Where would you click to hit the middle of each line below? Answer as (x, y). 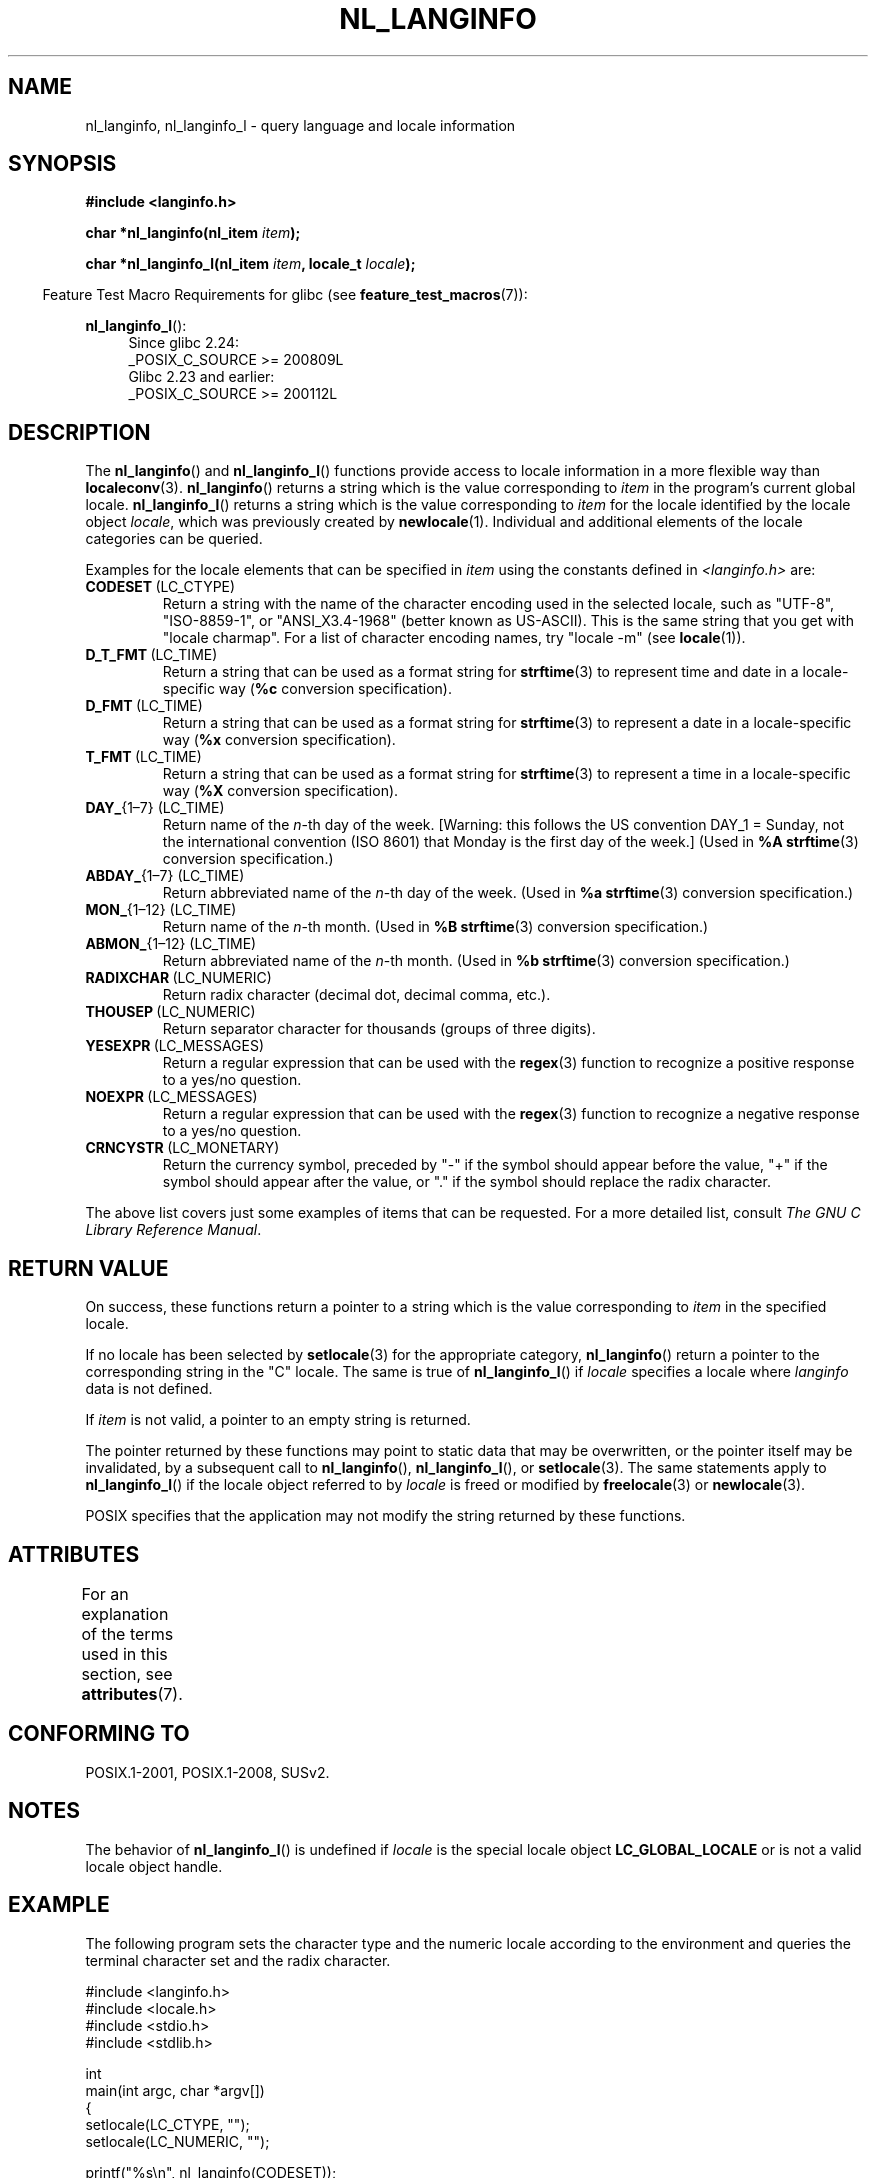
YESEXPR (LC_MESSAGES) (175, 1046)
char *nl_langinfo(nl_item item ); (193, 233)
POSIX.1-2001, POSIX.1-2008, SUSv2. (207, 1772)
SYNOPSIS (62, 164)
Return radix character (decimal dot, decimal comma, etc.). (356, 995)
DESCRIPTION (79, 432)
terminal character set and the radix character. (238, 1960)
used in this (124, 1653)
